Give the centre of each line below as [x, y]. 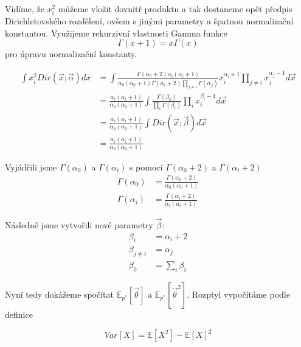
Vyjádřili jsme [31, 166]
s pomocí [146, 166]
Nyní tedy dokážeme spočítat [59, 294]
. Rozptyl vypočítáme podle [238, 294]
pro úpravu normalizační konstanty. [71, 54]
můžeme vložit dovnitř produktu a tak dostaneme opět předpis [175, 9]
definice [19, 314]
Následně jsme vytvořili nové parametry [79, 224]
